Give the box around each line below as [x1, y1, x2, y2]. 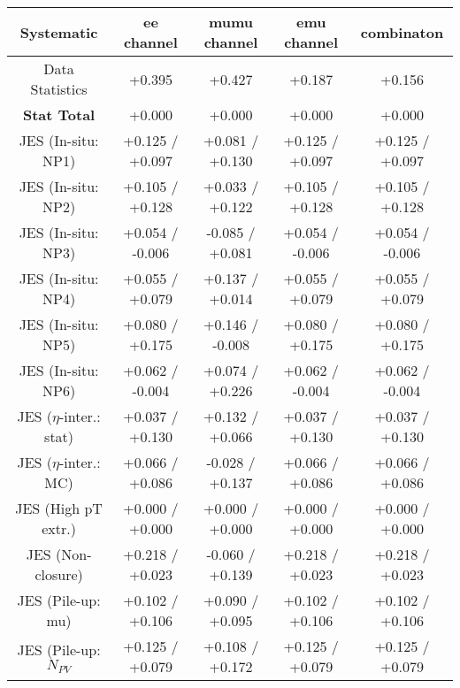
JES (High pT [15, 498, 103, 518]
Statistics [30, 79, 88, 99]
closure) [34, 564, 83, 585]
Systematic [19, 21, 98, 42]
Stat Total [22, 104, 96, 125]
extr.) [42, 518, 76, 539]
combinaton [360, 21, 444, 42]
